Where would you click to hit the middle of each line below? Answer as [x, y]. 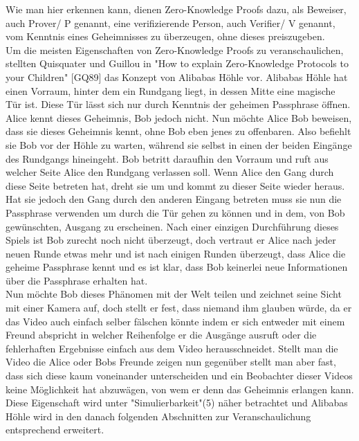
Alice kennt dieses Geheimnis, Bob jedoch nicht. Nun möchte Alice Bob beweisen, [179, 117]
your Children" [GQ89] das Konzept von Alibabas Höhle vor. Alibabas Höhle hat [177, 76]
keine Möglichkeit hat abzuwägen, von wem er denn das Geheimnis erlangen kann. [180, 389]
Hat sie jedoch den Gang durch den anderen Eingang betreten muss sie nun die [174, 199]
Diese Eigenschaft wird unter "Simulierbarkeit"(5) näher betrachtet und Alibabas [177, 403]
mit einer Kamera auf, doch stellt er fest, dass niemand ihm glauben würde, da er [179, 308]
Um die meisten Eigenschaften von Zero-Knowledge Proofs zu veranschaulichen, [175, 49]
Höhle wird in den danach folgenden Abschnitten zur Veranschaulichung [158, 416]
